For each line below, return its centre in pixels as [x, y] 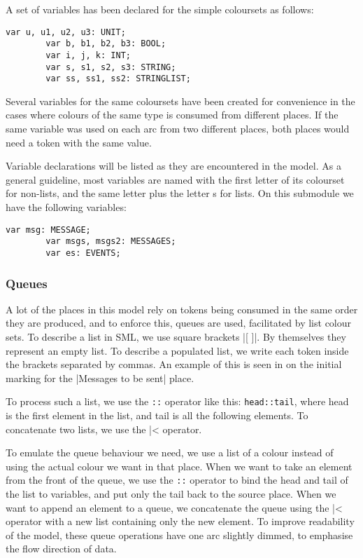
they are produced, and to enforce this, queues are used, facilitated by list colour [179, 323]
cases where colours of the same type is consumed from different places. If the [172, 115]
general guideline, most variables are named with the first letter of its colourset [175, 179]
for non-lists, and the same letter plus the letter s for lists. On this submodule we [180, 193]
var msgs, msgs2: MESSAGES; [111, 241]
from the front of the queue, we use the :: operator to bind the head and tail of [177, 480]
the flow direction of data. [61, 549]
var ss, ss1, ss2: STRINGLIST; [118, 79]
